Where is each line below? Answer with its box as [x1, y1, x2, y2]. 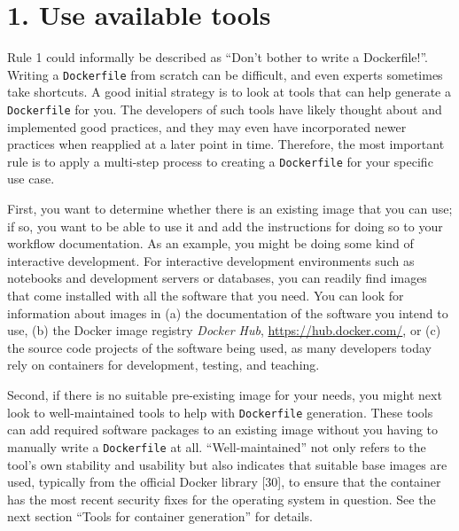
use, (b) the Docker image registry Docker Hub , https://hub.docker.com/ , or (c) [7, 321, 441, 340]
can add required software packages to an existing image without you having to [7, 420, 439, 439]
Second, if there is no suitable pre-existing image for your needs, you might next [7, 386, 442, 403]
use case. [7, 169, 55, 188]
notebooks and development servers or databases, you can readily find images [7, 269, 427, 287]
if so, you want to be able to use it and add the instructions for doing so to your [7, 216, 443, 235]
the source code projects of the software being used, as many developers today [7, 338, 432, 356]
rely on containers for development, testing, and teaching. [7, 355, 320, 374]
